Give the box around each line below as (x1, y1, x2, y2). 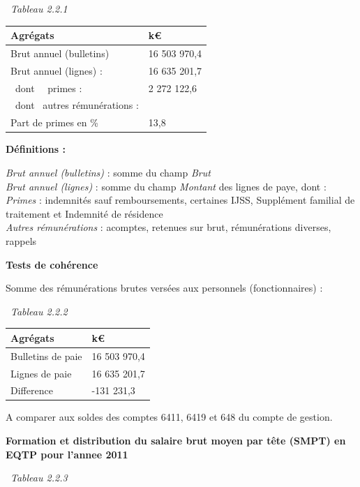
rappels (6, 233, 37, 248)
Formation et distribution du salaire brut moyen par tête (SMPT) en (6, 433, 346, 448)
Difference (10, 383, 53, 398)
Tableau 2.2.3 (10, 470, 68, 485)
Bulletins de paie (10, 348, 82, 363)
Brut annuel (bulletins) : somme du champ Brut (6, 165, 211, 179)
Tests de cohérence (6, 257, 98, 271)
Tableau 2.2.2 (10, 304, 68, 318)
